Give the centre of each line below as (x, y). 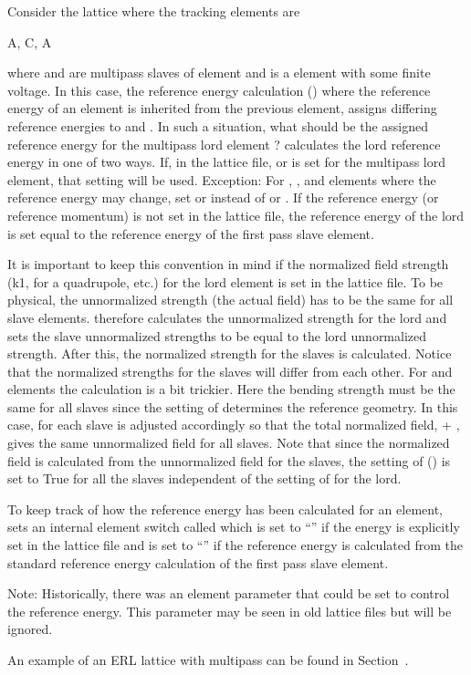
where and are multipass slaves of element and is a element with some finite (219, 73)
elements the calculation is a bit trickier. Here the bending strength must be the (231, 389)
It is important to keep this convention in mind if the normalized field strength (228, 264)
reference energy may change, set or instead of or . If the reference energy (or (223, 197)
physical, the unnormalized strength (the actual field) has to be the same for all (230, 300)
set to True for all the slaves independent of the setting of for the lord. (204, 478)
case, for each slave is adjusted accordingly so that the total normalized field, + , (234, 425)
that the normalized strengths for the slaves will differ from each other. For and (230, 371)
